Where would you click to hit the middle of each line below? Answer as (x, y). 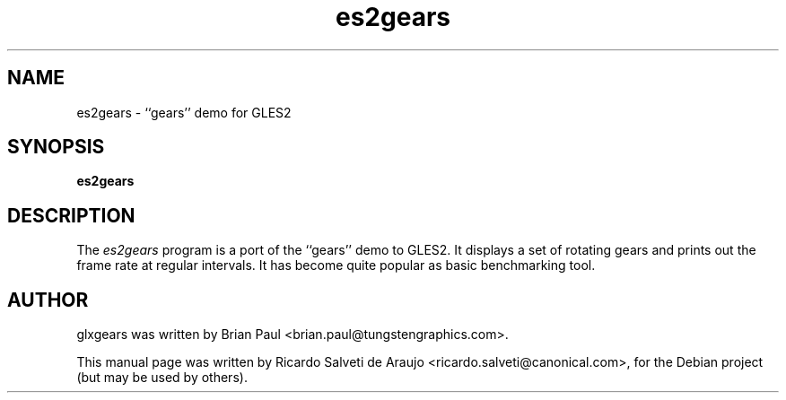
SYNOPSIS (56, 147)
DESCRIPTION (71, 215)
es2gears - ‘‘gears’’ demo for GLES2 (184, 112)
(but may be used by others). (162, 378)
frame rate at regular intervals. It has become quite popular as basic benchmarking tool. (336, 265)
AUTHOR (48, 300)
